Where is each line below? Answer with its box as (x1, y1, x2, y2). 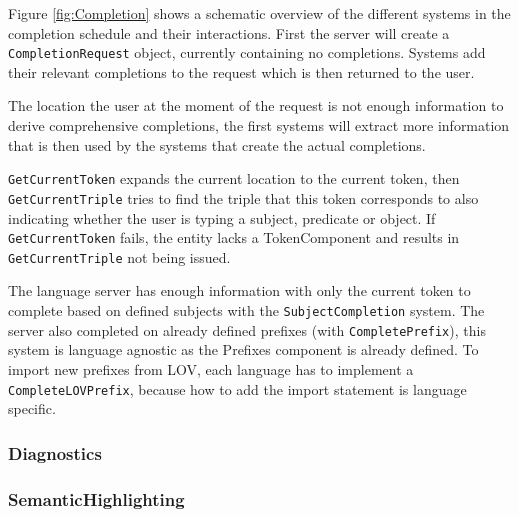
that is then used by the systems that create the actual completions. (8, 134, 426, 155)
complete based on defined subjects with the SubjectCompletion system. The (8, 300, 485, 321)
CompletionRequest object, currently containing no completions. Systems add (8, 42, 486, 63)
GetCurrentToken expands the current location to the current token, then (8, 168, 460, 189)
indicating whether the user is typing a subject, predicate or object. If (8, 207, 436, 228)
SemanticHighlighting (8, 486, 185, 511)
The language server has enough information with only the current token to (8, 280, 471, 301)
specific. (8, 398, 56, 419)
